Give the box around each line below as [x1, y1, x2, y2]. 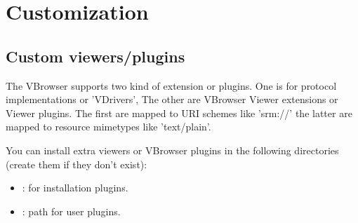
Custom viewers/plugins [6, 45, 185, 67]
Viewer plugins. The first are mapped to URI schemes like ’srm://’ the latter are [6, 105, 352, 120]
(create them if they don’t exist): [6, 156, 147, 171]
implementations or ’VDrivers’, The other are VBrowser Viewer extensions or [6, 92, 338, 107]
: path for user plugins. [22, 203, 121, 218]
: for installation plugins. [22, 180, 128, 195]
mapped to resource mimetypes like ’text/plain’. [6, 119, 211, 134]
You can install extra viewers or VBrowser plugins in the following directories [6, 142, 339, 157]
